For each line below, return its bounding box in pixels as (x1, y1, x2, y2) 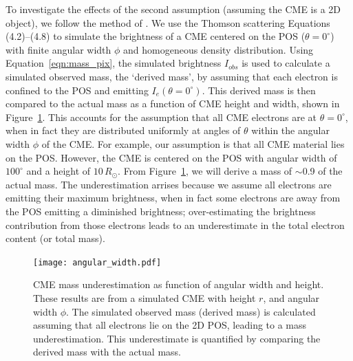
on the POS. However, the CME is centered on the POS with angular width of (6, 150, 337, 164)
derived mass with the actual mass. (33, 344, 181, 359)
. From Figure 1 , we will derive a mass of (118, 164, 292, 178)
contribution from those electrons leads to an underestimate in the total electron (6, 217, 345, 232)
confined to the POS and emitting (6, 83, 149, 97)
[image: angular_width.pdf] (33, 257, 162, 267)
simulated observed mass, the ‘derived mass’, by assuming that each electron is (6, 69, 338, 83)
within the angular (251, 123, 330, 138)
